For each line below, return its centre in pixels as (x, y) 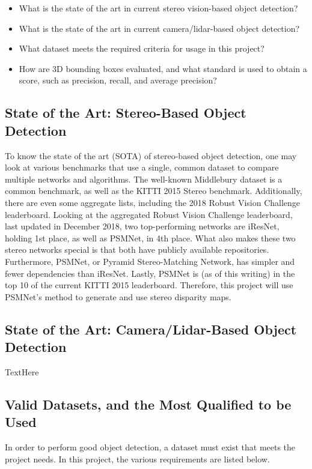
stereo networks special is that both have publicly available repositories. (137, 250)
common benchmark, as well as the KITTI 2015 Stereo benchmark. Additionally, (154, 191)
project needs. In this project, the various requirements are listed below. (137, 458)
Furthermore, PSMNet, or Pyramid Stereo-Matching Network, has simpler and (150, 261)
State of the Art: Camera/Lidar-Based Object (151, 329)
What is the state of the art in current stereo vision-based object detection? (158, 8)
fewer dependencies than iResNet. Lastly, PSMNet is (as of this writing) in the (150, 273)
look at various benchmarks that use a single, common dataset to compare (142, 167)
